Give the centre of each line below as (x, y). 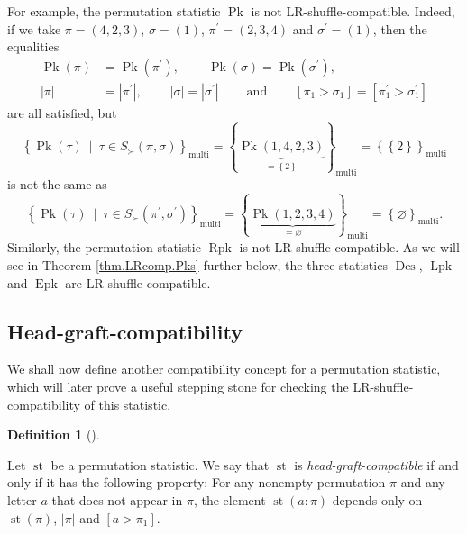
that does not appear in (117, 499)
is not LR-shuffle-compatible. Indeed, (353, 11)
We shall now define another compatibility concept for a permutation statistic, (224, 369)
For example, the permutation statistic (114, 11)
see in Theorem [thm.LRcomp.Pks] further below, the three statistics (197, 264)
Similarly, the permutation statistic (104, 247)
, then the (400, 28)
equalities (33, 46)
